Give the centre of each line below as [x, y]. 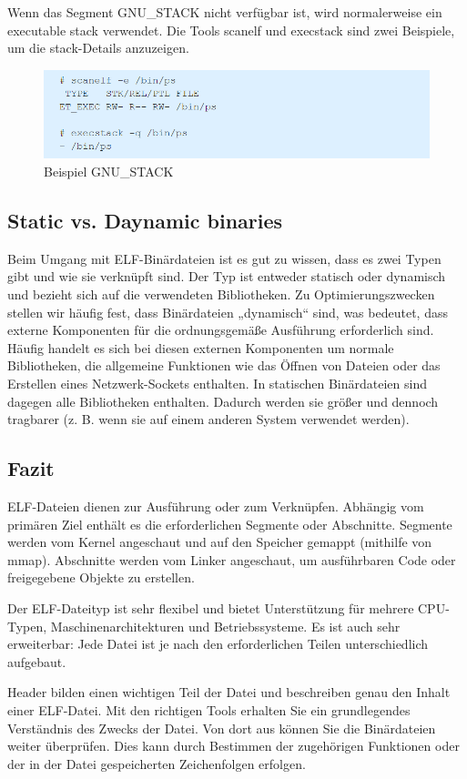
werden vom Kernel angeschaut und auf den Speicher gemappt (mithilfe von [220, 542]
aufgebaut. [37, 661]
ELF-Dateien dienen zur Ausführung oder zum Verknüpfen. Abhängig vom [216, 506]
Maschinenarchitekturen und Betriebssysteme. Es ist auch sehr [225, 626]
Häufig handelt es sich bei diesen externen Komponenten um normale [201, 347]
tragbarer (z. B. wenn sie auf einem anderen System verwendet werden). [208, 419]
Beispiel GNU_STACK [109, 172]
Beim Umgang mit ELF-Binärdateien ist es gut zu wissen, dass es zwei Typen [224, 258]
